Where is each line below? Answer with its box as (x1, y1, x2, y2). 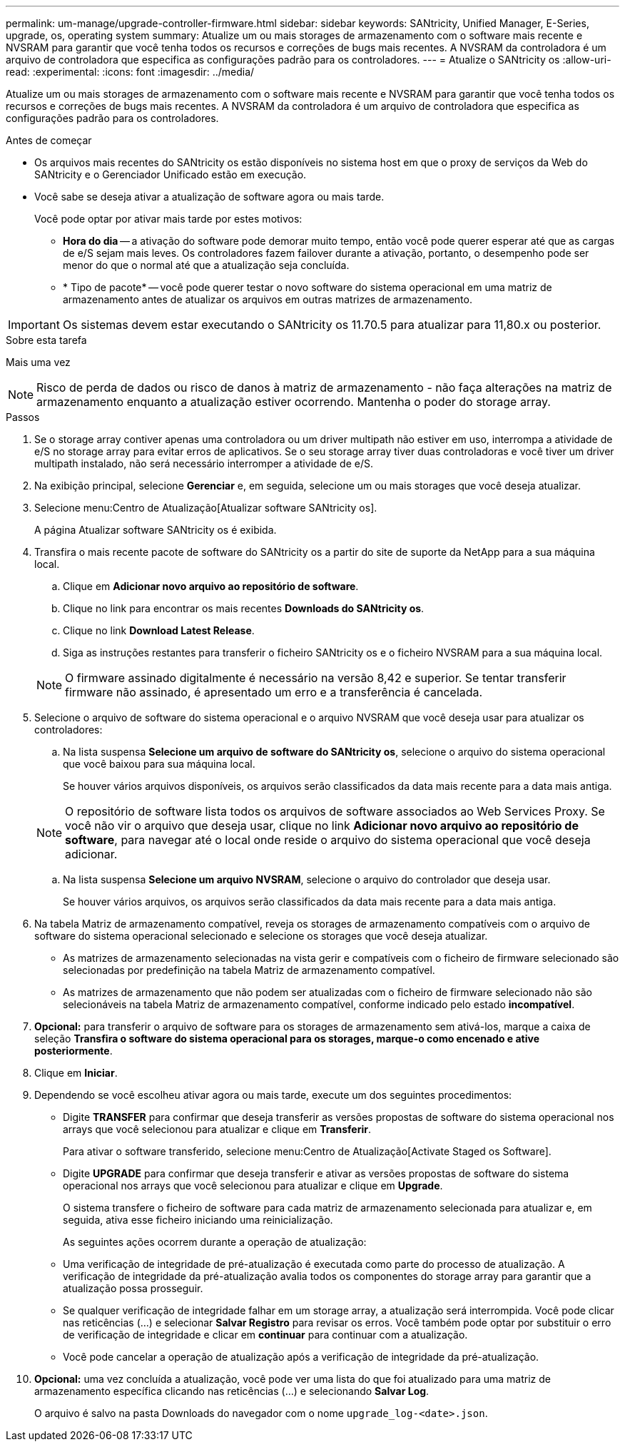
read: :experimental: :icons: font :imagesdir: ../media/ (6, 66, 255, 78)
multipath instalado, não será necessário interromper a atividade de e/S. (34, 457, 373, 469)
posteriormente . (34, 1045, 113, 1057)
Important (8, 318, 60, 332)
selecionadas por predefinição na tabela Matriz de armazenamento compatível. (63, 964, 435, 976)
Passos (6, 411, 40, 423)
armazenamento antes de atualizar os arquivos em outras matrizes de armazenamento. (63, 293, 472, 305)
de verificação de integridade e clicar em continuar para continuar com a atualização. (63, 1329, 468, 1341)
